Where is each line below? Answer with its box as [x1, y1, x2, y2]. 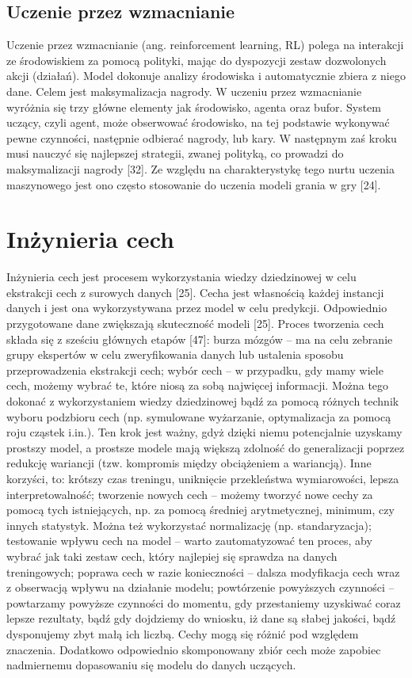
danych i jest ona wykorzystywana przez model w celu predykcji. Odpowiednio [6, 299, 387, 316]
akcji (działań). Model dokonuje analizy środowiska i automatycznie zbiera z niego [6, 67, 406, 84]
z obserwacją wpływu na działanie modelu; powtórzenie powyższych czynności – [6, 579, 395, 596]
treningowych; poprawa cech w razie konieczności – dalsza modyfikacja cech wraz [6, 563, 400, 580]
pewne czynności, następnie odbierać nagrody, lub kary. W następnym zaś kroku [6, 129, 397, 146]
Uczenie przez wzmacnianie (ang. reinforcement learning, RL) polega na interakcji [6, 36, 404, 53]
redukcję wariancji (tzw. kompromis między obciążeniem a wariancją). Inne [6, 455, 372, 471]
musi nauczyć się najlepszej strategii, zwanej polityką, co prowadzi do [6, 145, 344, 162]
